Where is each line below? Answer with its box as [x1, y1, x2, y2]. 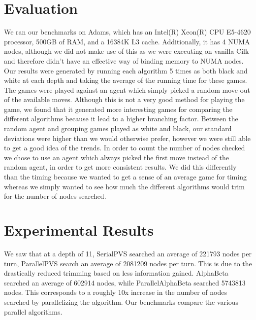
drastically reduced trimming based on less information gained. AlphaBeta [4, 268, 228, 278]
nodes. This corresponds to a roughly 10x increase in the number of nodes [4, 287, 227, 297]
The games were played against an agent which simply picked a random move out [4, 84, 250, 95]
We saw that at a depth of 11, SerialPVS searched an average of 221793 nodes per [4, 248, 252, 258]
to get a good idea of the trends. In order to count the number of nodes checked [4, 142, 245, 153]
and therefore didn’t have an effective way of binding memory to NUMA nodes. [4, 55, 244, 66]
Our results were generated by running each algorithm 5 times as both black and [4, 65, 248, 75]
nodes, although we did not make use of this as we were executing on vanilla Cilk [4, 46, 249, 56]
